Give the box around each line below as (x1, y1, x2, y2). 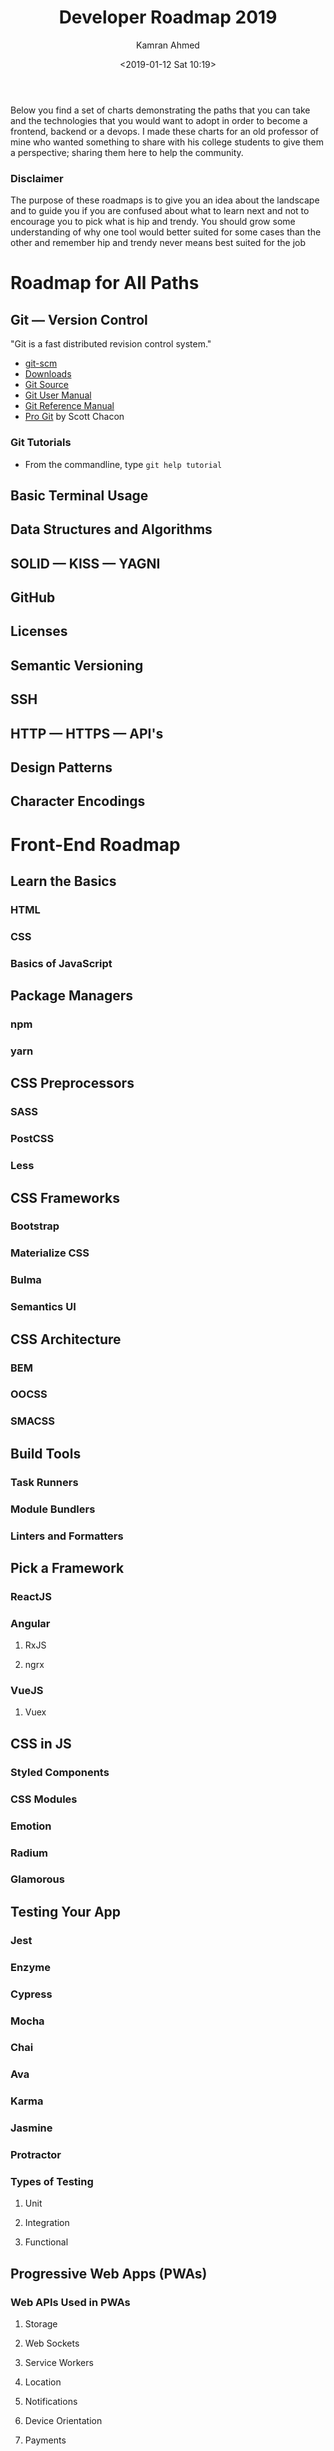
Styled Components (10, 1765, 110, 1779)
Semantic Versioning (10, 657, 144, 674)
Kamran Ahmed (136, 39, 200, 51)
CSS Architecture (10, 1331, 122, 1348)
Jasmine (10, 2121, 53, 2135)
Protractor (10, 2148, 62, 2162)
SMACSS (10, 1414, 56, 1428)
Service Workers (24, 2357, 94, 2369)
